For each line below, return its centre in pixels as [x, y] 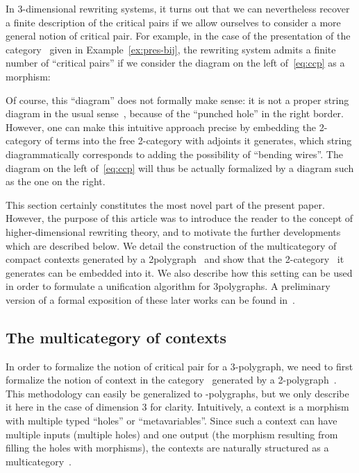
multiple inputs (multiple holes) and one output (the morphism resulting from [172, 434]
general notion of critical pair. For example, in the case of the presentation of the [178, 36]
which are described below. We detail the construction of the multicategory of [171, 245]
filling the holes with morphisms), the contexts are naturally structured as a [167, 448]
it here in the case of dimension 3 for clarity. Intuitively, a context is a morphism [177, 407]
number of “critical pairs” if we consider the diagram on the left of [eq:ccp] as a [175, 63]
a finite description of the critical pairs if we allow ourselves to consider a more [173, 22]
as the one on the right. [56, 181]
